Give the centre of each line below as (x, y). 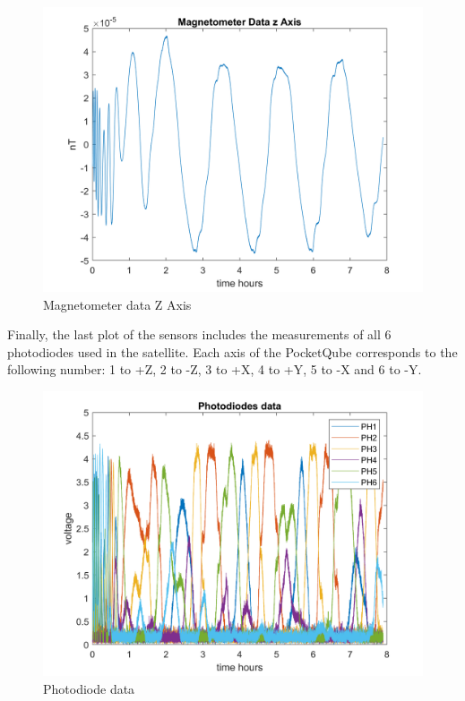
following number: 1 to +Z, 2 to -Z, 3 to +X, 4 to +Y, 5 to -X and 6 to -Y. (215, 369)
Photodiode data (89, 688)
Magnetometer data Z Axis (117, 304)
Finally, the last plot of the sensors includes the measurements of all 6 (199, 334)
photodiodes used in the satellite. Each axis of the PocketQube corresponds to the (232, 351)
